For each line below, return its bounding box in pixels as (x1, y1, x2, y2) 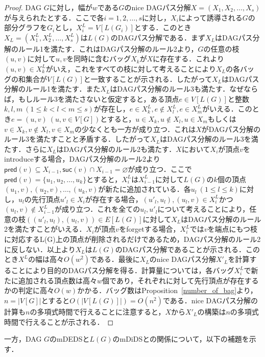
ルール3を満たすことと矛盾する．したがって (4, 133, 151, 144)
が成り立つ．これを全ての (55, 204, 140, 214)
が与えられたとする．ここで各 (4, 12, 104, 23)
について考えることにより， (157, 204, 250, 214)
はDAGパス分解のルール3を (160, 133, 251, 144)
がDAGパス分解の (201, 123, 261, 134)
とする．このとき (134, 22, 191, 33)
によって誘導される (178, 12, 243, 23)
